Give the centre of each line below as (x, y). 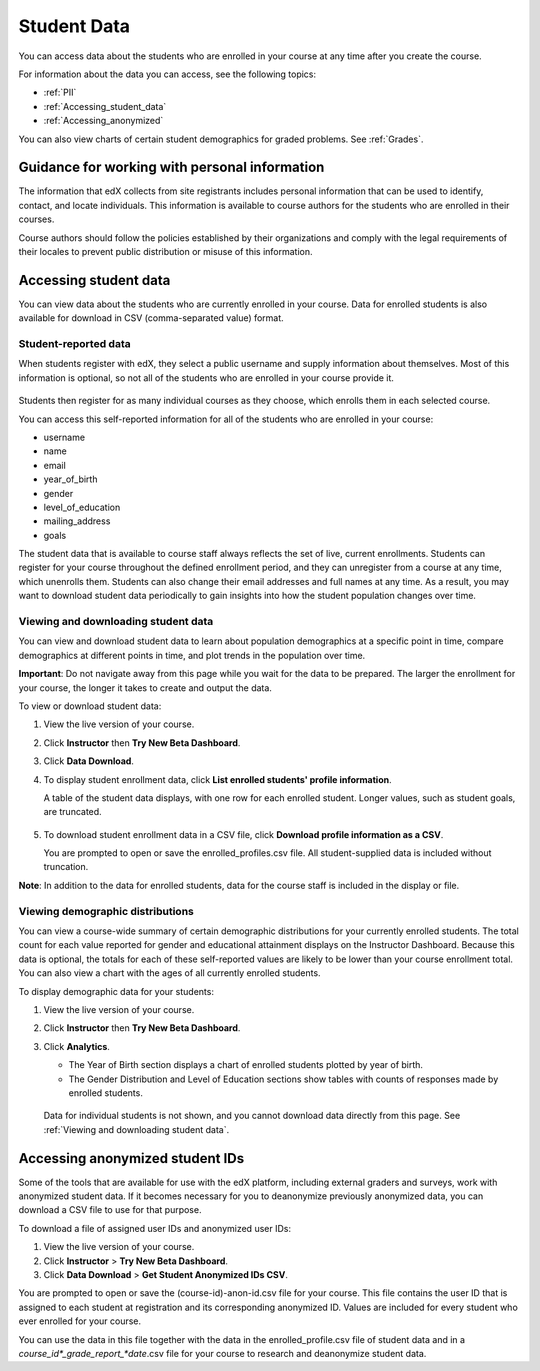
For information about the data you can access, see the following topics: (167, 74)
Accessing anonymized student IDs (131, 1158)
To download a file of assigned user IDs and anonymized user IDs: (155, 1228)
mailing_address (77, 521)
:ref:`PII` (60, 92)
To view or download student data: (90, 706)
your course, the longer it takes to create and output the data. (145, 687)
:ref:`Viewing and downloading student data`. (136, 1129)
